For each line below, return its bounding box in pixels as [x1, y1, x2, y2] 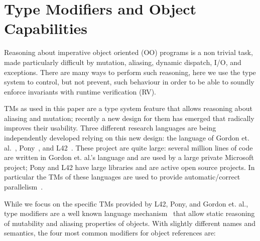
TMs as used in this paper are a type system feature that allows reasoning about [4, 103, 253, 113]
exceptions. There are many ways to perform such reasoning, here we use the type [4, 66, 256, 77]
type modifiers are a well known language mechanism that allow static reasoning [4, 208, 255, 218]
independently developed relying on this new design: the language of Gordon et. [4, 132, 249, 143]
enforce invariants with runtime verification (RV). [4, 86, 157, 96]
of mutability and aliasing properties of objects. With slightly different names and [4, 217, 256, 228]
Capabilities [4, 18, 88, 38]
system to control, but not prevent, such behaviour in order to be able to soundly [4, 76, 254, 87]
